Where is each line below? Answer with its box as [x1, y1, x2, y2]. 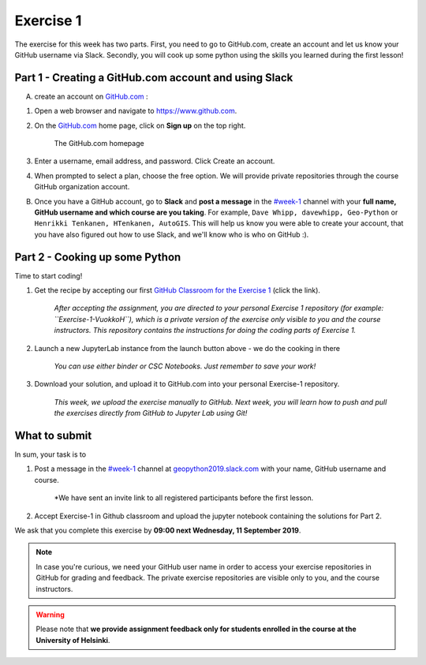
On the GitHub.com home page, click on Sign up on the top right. [34, 121, 246, 130]
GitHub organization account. [34, 182, 130, 192]
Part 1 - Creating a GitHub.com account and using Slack [14, 71, 293, 84]
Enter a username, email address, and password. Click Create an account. [34, 156, 275, 166]
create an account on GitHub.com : [34, 92, 149, 101]
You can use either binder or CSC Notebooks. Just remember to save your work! [54, 361, 316, 371]
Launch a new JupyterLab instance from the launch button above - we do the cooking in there [34, 343, 341, 353]
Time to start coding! [14, 271, 83, 280]
